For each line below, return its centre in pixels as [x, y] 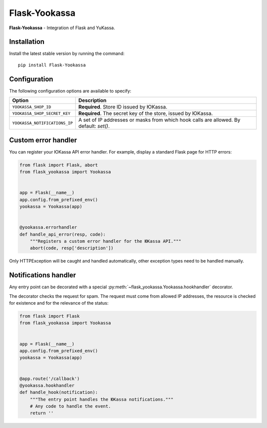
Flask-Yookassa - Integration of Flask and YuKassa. [62, 28]
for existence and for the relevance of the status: [59, 303]
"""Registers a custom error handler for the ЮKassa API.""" [106, 241]
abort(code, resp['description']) [72, 248]
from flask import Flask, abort [59, 165]
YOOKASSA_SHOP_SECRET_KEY [41, 113]
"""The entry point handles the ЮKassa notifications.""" [102, 399]
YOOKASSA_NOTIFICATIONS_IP [43, 123]
